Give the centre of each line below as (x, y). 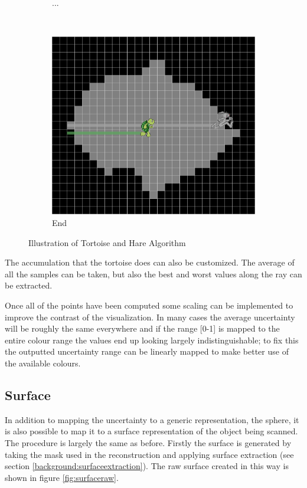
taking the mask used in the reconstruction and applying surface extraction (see (149, 454)
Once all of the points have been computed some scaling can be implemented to (149, 305)
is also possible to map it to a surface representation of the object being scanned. (151, 431)
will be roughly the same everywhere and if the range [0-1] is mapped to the (142, 328)
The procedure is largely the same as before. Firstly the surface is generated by (148, 442)
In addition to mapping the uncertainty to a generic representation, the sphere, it (152, 419)
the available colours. (43, 363)
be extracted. (29, 285)
